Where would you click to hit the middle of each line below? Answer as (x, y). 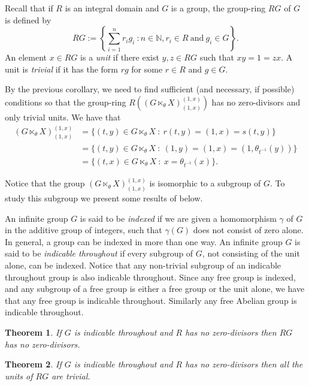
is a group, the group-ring (218, 8)
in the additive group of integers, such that (84, 230)
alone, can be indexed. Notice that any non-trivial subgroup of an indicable (143, 265)
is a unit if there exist (120, 57)
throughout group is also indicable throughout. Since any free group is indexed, (150, 277)
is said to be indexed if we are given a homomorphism (178, 218)
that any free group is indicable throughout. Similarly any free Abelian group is (151, 300)
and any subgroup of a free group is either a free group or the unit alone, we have (155, 289)
